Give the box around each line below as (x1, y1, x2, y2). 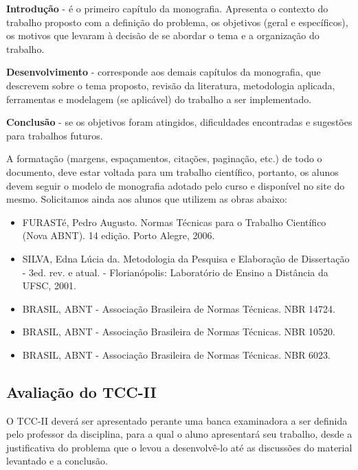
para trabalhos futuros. (6, 128, 103, 142)
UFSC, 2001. (22, 278, 76, 293)
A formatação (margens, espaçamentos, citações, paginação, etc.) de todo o (6, 151, 322, 166)
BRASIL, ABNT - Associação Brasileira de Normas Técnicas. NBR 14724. (22, 301, 336, 315)
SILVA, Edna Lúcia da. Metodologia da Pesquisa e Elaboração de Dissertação (22, 251, 350, 265)
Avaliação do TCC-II (6, 381, 157, 402)
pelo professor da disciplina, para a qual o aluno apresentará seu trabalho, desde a (6, 427, 353, 441)
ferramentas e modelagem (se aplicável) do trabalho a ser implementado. (6, 91, 312, 106)
